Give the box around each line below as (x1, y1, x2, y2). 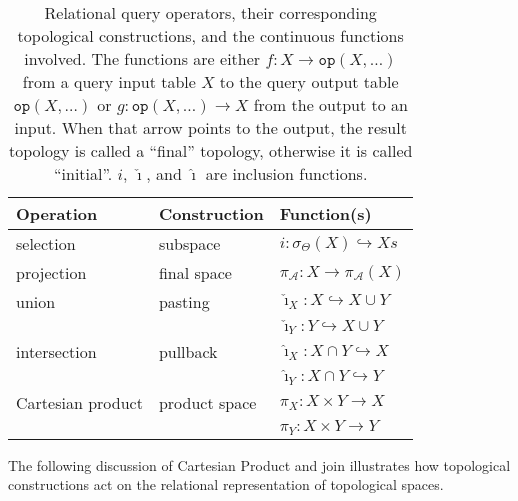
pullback (158, 340, 218, 364)
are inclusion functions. (205, 162, 368, 185)
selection (16, 232, 76, 255)
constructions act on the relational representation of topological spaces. (8, 474, 444, 495)
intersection (16, 340, 97, 364)
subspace (158, 232, 221, 255)
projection (16, 261, 87, 284)
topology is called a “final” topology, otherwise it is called (8, 139, 413, 162)
